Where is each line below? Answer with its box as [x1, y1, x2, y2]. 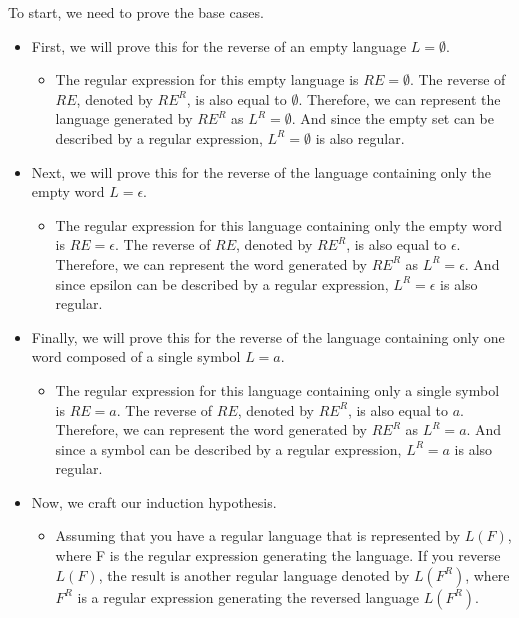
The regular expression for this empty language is [55, 69, 359, 90]
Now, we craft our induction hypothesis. [31, 491, 277, 512]
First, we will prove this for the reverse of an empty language [31, 35, 407, 56]
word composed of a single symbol [31, 346, 241, 367]
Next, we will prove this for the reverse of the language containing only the [31, 161, 491, 182]
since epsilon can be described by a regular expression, [55, 273, 389, 294]
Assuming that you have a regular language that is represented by [55, 525, 461, 546]
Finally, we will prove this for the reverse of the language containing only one [31, 326, 505, 347]
